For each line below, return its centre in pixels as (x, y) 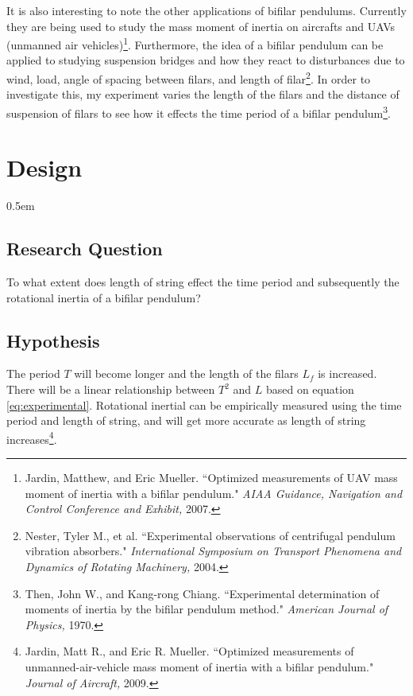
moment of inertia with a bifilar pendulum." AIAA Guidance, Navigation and (214, 493)
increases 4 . (32, 437)
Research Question (85, 249)
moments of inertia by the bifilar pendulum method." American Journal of (206, 609)
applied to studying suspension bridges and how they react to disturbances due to (206, 60)
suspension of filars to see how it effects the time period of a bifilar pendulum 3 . (199, 111)
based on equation (310, 389)
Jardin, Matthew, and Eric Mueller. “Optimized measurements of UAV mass (211, 478)
